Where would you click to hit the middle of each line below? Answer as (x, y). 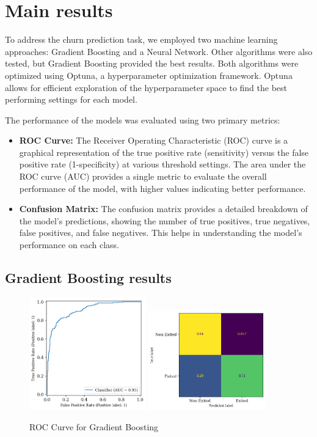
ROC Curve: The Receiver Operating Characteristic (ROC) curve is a (154, 140)
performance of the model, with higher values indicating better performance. (162, 188)
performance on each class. (69, 245)
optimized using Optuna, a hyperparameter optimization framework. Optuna (149, 75)
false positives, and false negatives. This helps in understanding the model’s (161, 233)
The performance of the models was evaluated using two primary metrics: (143, 119)
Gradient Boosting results (88, 278)
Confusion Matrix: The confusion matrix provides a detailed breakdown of (163, 209)
